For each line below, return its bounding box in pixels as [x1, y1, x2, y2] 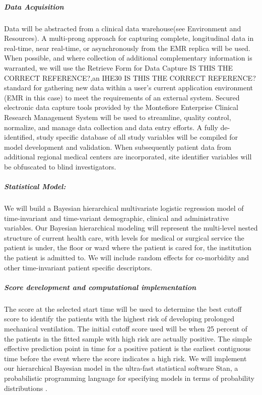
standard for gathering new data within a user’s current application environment [4, 82, 253, 93]
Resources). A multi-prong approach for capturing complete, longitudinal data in [4, 33, 254, 43]
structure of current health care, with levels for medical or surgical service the [4, 232, 244, 243]
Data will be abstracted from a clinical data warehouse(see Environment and [4, 23, 241, 33]
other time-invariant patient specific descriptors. [4, 262, 152, 272]
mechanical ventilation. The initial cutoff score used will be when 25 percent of [4, 323, 247, 333]
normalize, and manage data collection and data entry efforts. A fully [4, 122, 218, 132]
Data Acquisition [4, 1, 64, 12]
